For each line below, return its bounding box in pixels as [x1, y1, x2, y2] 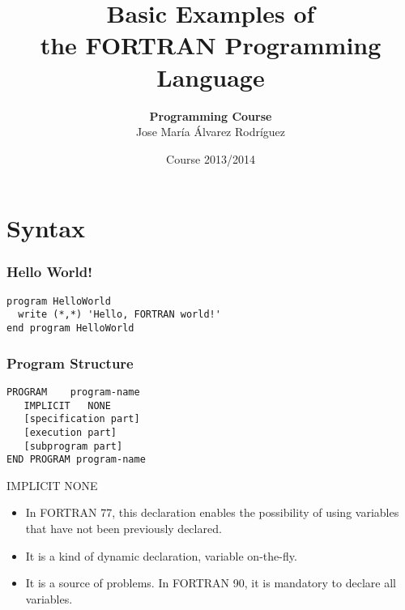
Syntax [6, 211, 86, 245]
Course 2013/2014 [166, 150, 255, 167]
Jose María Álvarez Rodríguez [135, 123, 286, 140]
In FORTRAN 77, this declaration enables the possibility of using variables [25, 504, 399, 521]
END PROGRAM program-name [6, 454, 146, 466]
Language [156, 60, 265, 93]
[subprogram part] [23, 440, 123, 452]
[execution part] [23, 426, 117, 438]
